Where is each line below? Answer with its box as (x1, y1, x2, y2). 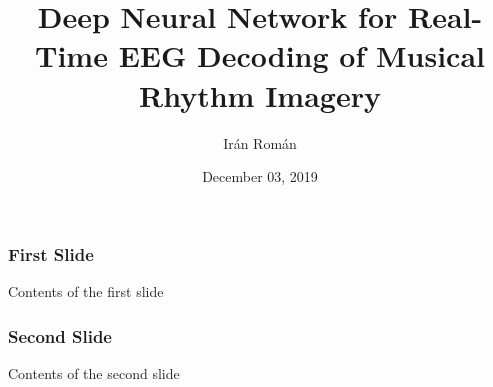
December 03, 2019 (202, 166, 318, 187)
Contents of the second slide (8, 362, 180, 383)
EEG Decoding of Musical (118, 35, 485, 76)
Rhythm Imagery (139, 74, 381, 115)
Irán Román (223, 132, 297, 153)
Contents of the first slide (8, 280, 164, 301)
